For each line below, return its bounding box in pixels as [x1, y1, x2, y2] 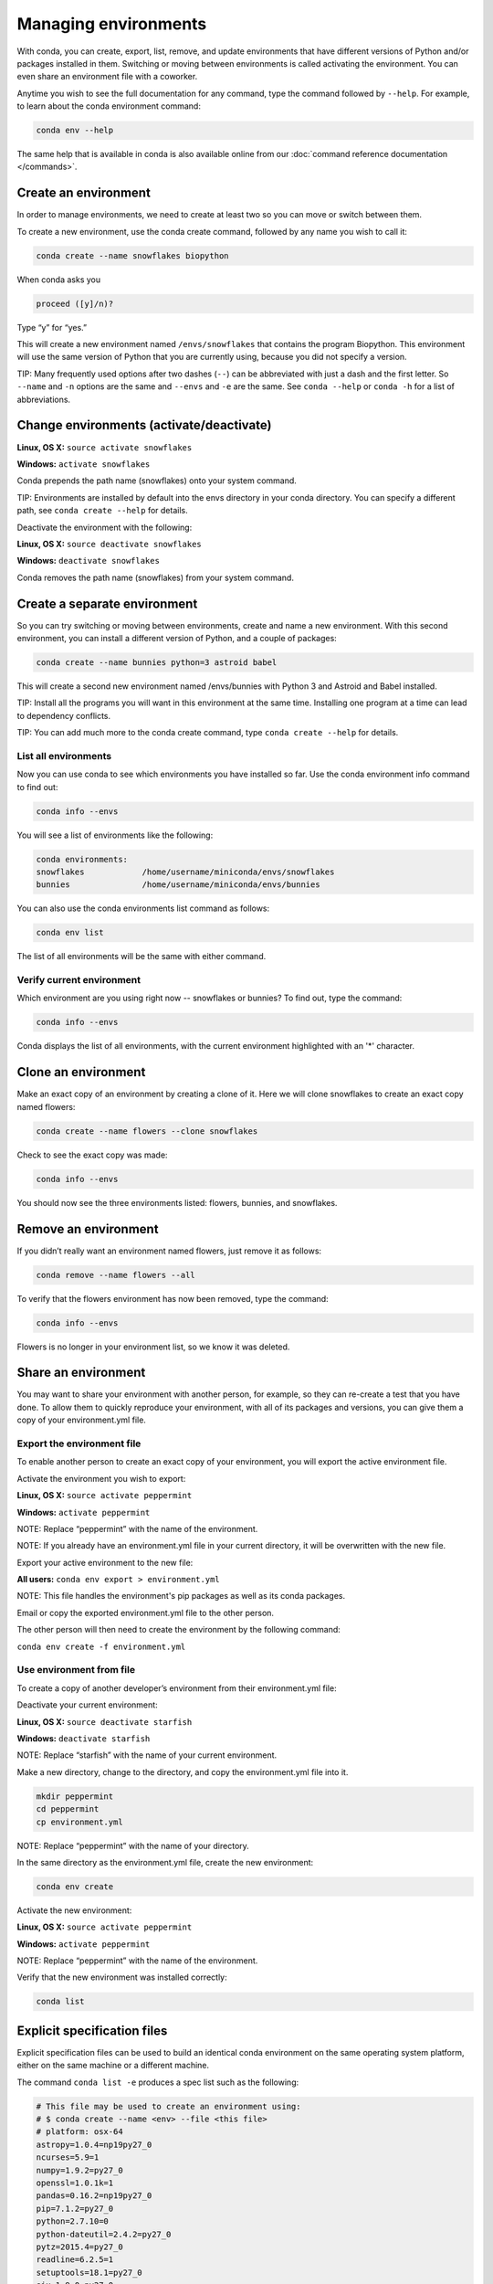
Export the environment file [16, 1437, 142, 1450]
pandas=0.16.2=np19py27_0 [36, 2191, 152, 2201]
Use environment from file [16, 1664, 136, 1676]
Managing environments [16, 14, 207, 34]
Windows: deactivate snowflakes [16, 555, 160, 566]
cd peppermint [36, 1804, 100, 1814]
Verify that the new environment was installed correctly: [16, 1972, 227, 1983]
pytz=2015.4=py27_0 [36, 2241, 123, 2252]
